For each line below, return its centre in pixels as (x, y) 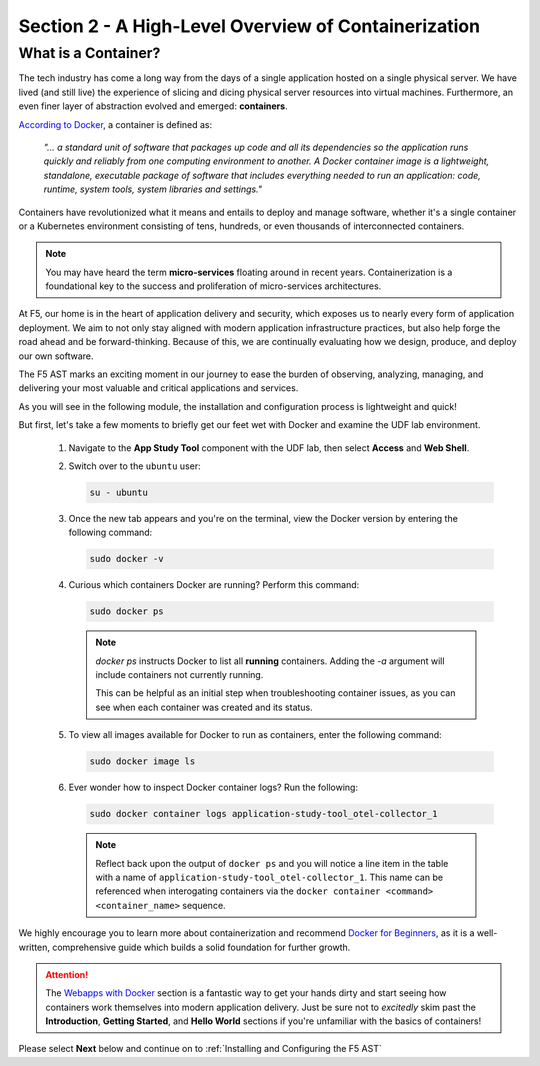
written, (34, 947)
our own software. (56, 356)
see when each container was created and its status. (204, 707)
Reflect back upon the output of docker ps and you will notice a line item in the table (272, 863)
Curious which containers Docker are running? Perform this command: (214, 585)
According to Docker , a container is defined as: (115, 124)
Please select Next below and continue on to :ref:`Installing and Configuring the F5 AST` (200, 1049)
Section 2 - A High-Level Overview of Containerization (249, 26)
